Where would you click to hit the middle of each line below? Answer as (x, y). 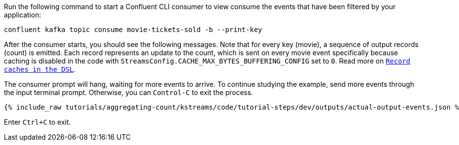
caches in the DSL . (40, 69)
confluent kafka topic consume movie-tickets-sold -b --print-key (133, 30)
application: (23, 15)
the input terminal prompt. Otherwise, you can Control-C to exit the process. (129, 92)
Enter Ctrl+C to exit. (37, 122)
